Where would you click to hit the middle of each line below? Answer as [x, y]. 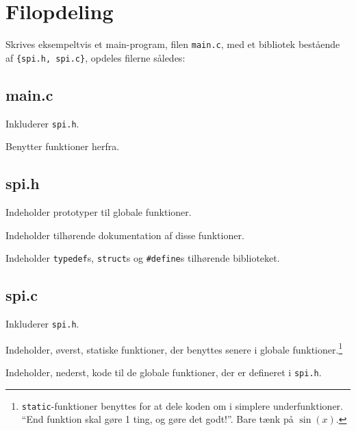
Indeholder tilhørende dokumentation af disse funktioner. [125, 235]
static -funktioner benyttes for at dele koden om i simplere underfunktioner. [182, 405]
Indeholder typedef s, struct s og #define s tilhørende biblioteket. [143, 258]
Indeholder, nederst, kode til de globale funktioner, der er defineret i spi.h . [164, 372]
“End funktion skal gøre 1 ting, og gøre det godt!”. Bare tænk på [157, 419]
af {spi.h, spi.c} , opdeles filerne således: [96, 57]
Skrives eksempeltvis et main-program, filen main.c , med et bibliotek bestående [173, 44]
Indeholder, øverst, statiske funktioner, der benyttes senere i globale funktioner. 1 [174, 348]
